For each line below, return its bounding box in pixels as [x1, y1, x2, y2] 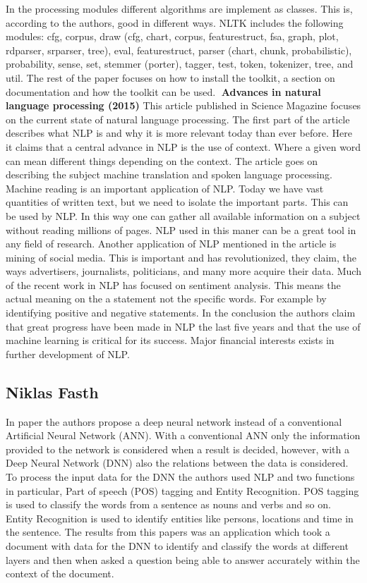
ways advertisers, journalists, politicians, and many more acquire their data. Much [6, 264, 361, 278]
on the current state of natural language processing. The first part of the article [6, 111, 350, 126]
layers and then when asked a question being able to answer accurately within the [6, 552, 360, 567]
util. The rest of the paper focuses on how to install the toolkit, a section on [6, 70, 335, 85]
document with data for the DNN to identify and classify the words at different [6, 538, 349, 553]
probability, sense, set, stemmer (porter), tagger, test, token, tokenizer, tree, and [6, 56, 354, 71]
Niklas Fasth [6, 381, 99, 403]
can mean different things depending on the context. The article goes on [6, 153, 318, 168]
